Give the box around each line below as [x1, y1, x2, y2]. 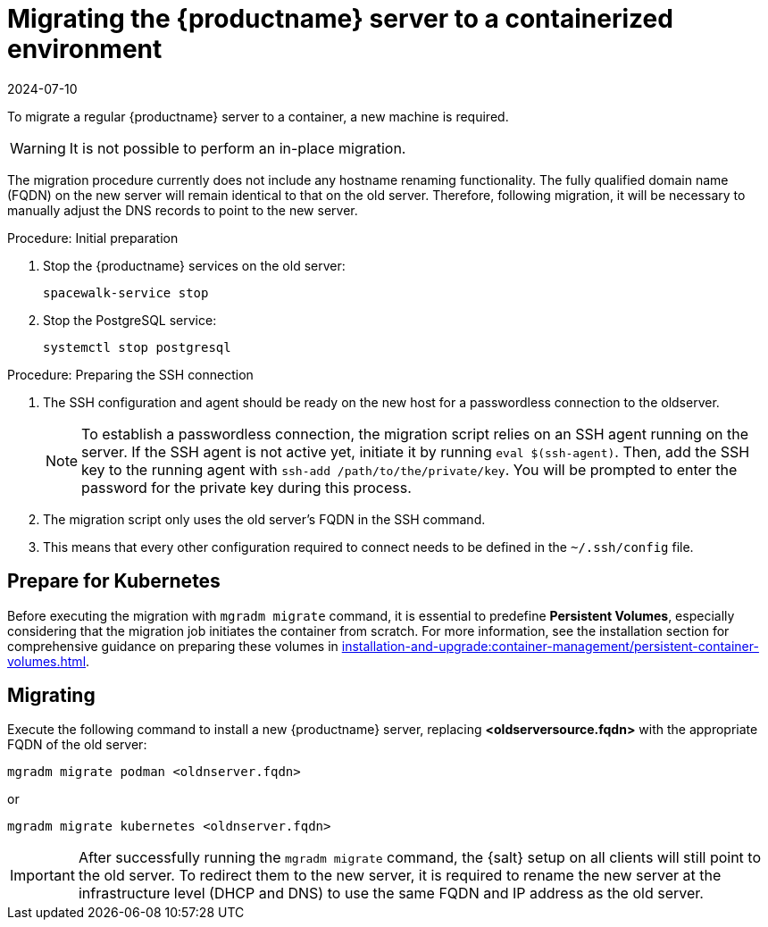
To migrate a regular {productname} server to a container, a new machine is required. [7, 108, 509, 124]
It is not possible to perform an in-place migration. [69, 138, 406, 157]
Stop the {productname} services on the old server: [43, 257, 346, 273]
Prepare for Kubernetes [7, 570, 221, 593]
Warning [10, 138, 66, 157]
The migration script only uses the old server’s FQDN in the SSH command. [43, 511, 486, 527]
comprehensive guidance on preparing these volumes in [7, 638, 338, 654]
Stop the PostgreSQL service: [43, 312, 217, 328]
